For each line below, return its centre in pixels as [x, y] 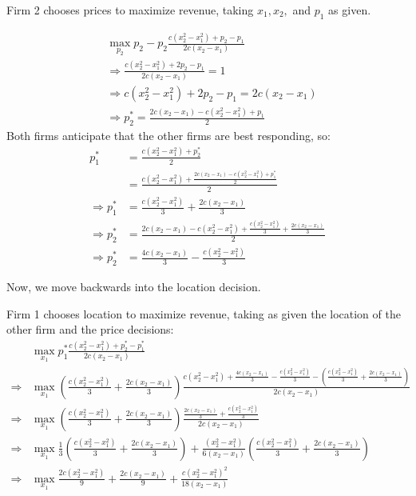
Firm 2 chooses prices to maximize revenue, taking [130, 10]
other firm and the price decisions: [90, 329]
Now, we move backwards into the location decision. [134, 287]
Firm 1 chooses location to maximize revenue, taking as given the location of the [204, 313]
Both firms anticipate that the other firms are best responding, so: [168, 136]
